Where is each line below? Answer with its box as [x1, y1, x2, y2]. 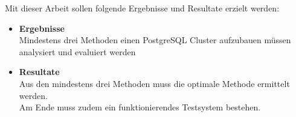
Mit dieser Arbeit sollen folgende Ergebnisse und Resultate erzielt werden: [5, 2, 280, 14]
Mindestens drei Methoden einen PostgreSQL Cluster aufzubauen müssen [19, 34, 291, 46]
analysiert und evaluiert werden [19, 45, 136, 58]
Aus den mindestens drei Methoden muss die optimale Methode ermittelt [19, 77, 290, 89]
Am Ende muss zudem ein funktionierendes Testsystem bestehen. [19, 101, 261, 113]
